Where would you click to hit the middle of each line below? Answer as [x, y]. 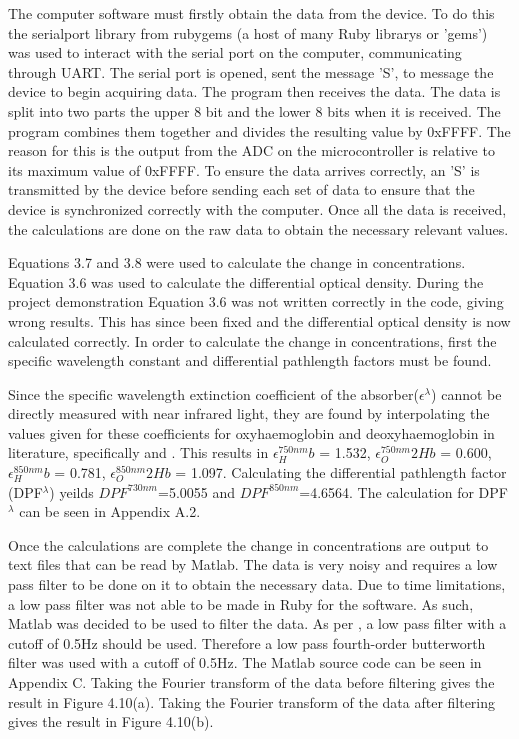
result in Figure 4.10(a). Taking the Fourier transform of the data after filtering [252, 701]
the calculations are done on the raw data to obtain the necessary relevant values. [258, 228]
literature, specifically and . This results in [138, 452]
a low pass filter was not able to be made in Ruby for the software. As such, [241, 603]
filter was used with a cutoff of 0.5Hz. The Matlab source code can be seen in [245, 662]
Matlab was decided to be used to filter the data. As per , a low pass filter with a [257, 623]
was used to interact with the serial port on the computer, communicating [235, 52]
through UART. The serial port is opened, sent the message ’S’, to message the [251, 71]
